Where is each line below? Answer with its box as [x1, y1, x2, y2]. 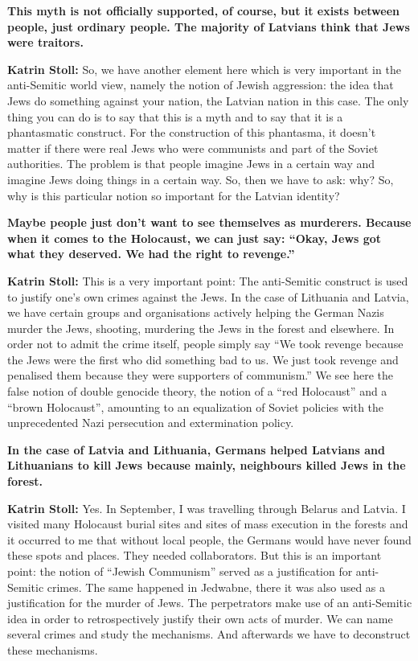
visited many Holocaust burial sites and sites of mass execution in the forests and [7, 515, 408, 532]
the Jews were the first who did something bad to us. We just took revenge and [7, 351, 399, 367]
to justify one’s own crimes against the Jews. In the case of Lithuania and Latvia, [7, 288, 409, 305]
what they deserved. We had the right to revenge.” [7, 245, 295, 262]
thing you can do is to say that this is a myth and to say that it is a [7, 108, 343, 125]
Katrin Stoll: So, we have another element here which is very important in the [7, 60, 401, 77]
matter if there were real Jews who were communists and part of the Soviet [7, 139, 379, 156]
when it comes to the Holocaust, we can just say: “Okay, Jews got [7, 229, 382, 246]
